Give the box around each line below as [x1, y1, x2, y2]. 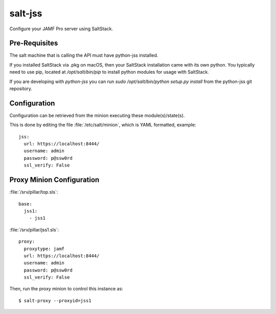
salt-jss [9, 8, 42, 19]
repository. [9, 86, 33, 92]
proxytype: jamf [24, 246, 65, 252]
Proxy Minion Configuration [9, 176, 100, 184]
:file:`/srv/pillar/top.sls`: [9, 189, 58, 195]
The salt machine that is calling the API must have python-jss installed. [9, 52, 158, 58]
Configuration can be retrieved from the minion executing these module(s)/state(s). [9, 112, 185, 118]
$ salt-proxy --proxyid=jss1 [18, 298, 91, 303]
